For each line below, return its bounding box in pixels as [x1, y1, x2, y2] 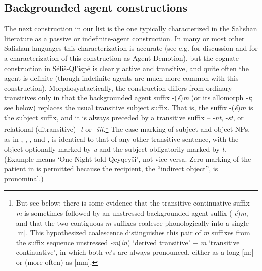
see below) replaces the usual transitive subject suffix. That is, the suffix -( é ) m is [4, 102, 253, 112]
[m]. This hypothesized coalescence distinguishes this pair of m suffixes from [16, 227, 250, 238]
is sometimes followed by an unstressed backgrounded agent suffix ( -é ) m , [24, 207, 248, 218]
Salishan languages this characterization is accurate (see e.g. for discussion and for [4, 43, 258, 53]
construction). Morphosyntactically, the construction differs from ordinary [4, 82, 232, 93]
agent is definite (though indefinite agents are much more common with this [4, 73, 239, 83]
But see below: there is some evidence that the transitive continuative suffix [16, 197, 250, 208]
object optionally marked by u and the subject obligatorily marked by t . [4, 143, 227, 154]
